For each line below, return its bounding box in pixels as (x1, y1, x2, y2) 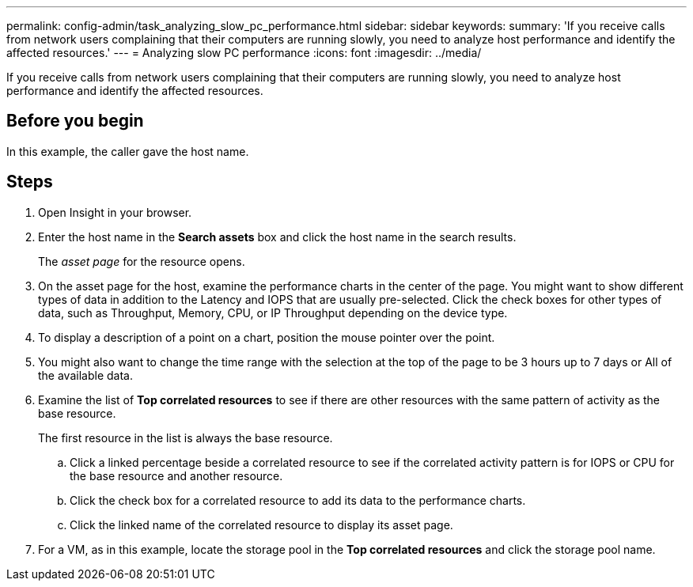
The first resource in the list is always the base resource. (38, 430, 333, 445)
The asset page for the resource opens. (38, 254, 245, 268)
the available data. (38, 368, 133, 382)
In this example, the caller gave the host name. (6, 144, 249, 158)
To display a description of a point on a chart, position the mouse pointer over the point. (38, 330, 495, 344)
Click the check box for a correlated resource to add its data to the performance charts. (70, 493, 526, 507)
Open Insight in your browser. (38, 205, 192, 219)
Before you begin (6, 111, 144, 131)
